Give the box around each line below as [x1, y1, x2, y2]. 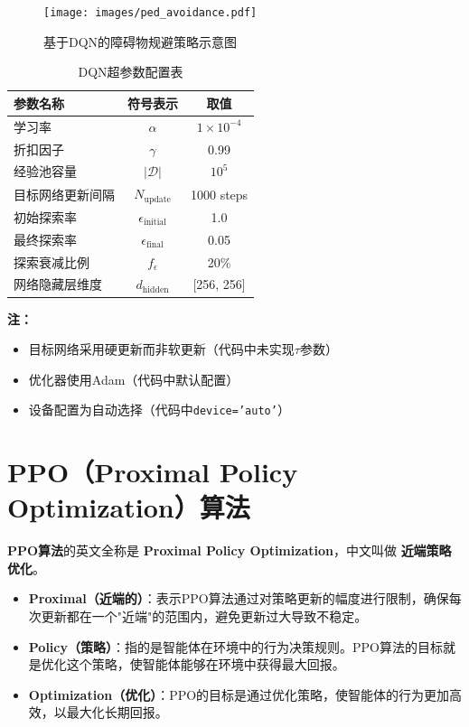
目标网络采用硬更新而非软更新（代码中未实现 [28, 340, 295, 359]
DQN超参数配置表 [78, 62, 183, 81]
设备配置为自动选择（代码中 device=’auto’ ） [28, 400, 290, 419]
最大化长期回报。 [66, 703, 168, 722]
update [144, 194, 171, 204]
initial [143, 218, 166, 228]
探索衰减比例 [14, 252, 89, 271]
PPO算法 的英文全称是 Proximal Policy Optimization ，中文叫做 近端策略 [7, 541, 452, 560]
